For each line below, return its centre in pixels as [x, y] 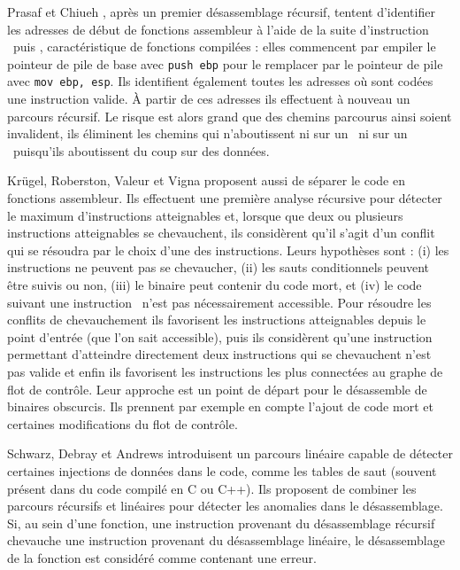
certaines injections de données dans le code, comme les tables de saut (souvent [222, 470]
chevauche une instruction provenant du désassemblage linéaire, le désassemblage [226, 540]
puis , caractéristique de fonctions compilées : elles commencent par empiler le [224, 47]
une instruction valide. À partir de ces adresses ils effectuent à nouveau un [209, 99]
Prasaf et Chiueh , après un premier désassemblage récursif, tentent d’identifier [221, 12]
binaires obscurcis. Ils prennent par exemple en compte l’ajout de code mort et [220, 406]
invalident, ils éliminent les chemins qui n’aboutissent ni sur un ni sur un [207, 133]
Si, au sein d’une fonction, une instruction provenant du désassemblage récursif [221, 523]
